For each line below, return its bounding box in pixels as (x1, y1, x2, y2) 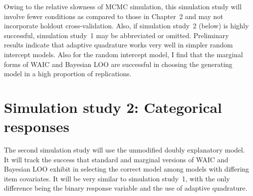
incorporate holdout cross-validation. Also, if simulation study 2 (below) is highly (4, 21, 249, 31)
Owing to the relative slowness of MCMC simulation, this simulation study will (4, 1, 242, 11)
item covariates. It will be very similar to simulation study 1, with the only (4, 173, 230, 183)
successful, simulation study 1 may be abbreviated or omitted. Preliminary (4, 30, 229, 40)
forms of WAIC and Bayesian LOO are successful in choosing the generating (4, 59, 232, 69)
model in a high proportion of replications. (4, 68, 132, 79)
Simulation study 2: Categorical (4, 97, 222, 117)
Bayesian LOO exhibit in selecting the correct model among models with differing (4, 164, 249, 174)
